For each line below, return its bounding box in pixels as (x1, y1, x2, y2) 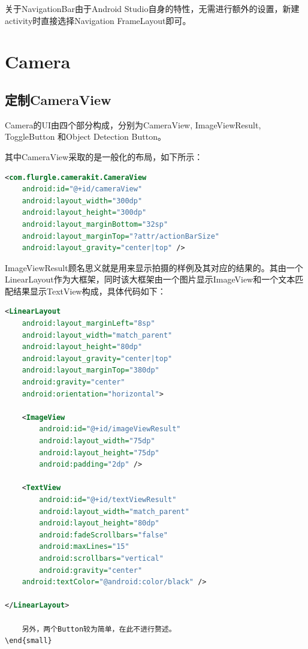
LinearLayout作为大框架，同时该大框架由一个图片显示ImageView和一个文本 (5, 273, 295, 286)
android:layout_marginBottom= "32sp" (22, 220, 168, 229)
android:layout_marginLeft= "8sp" (22, 319, 155, 328)
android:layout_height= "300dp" (22, 208, 147, 217)
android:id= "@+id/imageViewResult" (39, 425, 181, 434)
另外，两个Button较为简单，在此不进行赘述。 (22, 624, 176, 633)
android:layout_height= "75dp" (39, 448, 159, 457)
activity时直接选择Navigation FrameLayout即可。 (5, 14, 191, 26)
